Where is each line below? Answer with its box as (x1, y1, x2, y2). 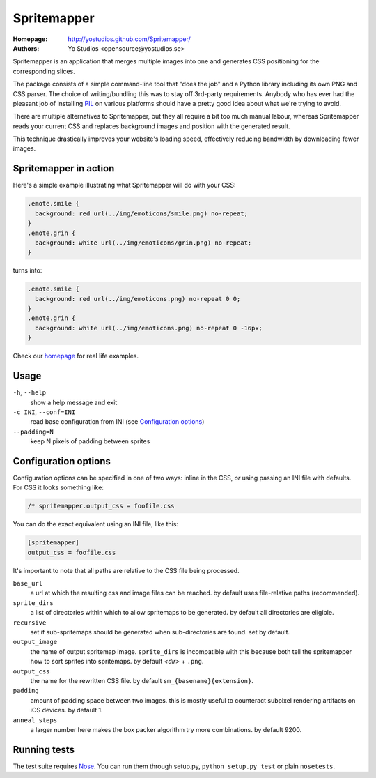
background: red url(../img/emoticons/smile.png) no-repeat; (35, 209, 249, 218)
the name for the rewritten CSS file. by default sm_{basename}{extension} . (30, 676, 254, 685)
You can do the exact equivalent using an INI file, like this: (13, 520, 179, 528)
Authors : (13, 44, 40, 52)
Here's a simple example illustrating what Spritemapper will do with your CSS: (13, 181, 236, 190)
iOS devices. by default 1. (30, 706, 104, 715)
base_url (13, 579, 43, 588)
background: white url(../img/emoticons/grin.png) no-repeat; (35, 238, 252, 247)
